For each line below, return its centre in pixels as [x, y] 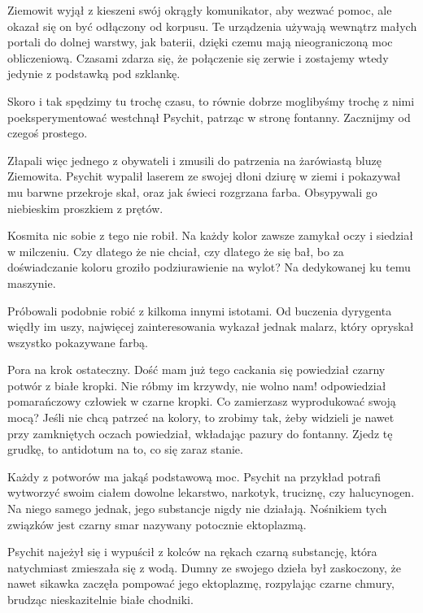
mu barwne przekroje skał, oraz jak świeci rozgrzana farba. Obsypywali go [192, 191]
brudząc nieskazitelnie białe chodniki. [100, 599]
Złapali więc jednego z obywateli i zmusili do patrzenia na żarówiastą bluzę [194, 160]
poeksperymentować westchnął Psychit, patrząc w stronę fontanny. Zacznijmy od [209, 117]
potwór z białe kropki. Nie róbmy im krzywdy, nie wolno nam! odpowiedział [197, 385]
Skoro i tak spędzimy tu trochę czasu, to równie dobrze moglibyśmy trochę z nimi [211, 100]
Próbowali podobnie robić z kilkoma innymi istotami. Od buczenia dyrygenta [200, 310]
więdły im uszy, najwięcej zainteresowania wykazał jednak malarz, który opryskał [211, 326]
